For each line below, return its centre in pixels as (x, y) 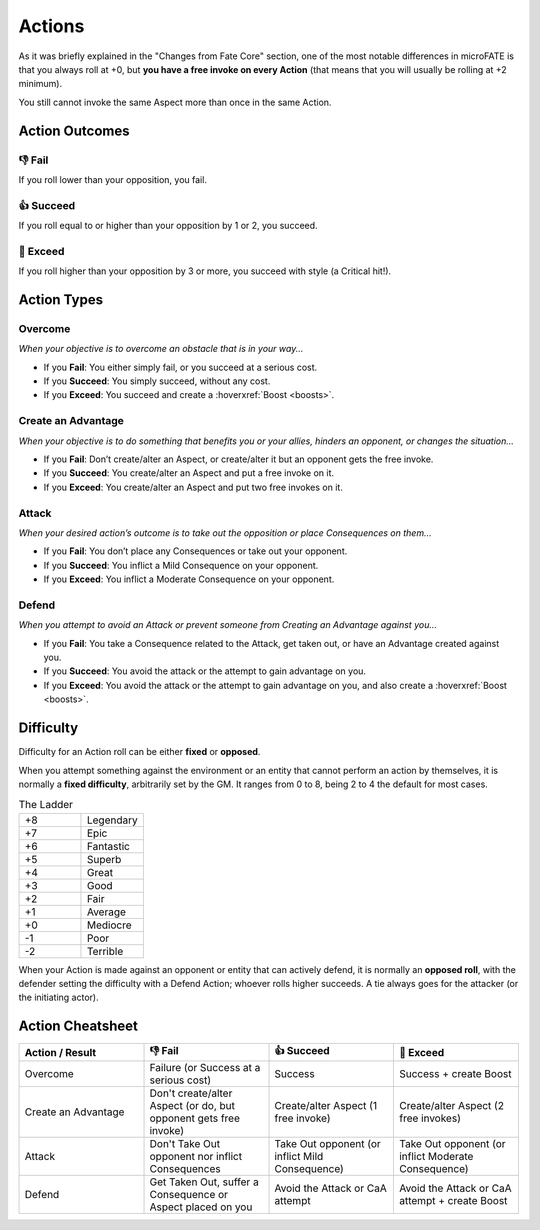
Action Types (61, 299)
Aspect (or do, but (192, 1106)
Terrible (105, 951)
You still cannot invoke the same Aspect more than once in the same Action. (175, 102)
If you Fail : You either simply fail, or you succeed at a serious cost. (180, 367)
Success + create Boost (455, 1074)
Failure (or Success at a (205, 1068)
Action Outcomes (74, 130)
